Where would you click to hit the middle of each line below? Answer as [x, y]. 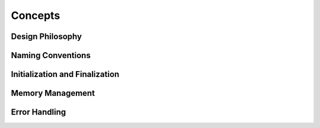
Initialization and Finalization [65, 74]
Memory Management [53, 93]
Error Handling [39, 112]
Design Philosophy [47, 36]
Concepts [36, 15]
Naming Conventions [51, 55]
